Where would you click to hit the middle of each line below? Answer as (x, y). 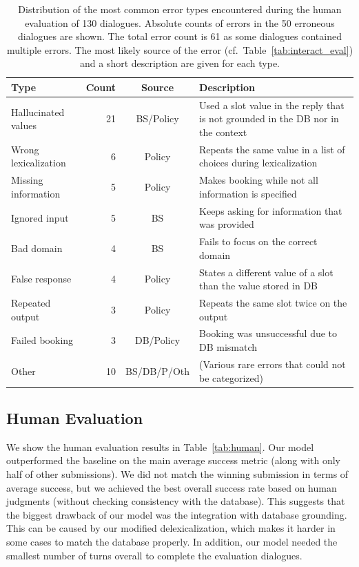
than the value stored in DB (259, 286)
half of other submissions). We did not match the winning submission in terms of (177, 473)
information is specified (248, 193)
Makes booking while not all (259, 180)
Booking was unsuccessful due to (268, 333)
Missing (27, 180)
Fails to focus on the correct (258, 241)
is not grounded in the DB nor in (269, 118)
